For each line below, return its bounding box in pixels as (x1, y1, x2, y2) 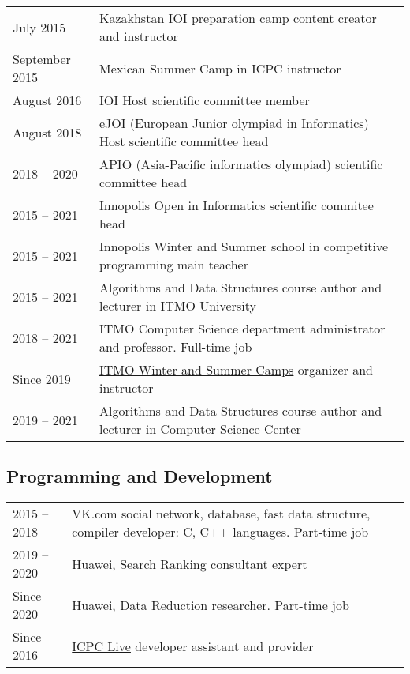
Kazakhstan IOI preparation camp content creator (99, 9, 377, 27)
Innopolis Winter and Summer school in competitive (99, 237, 389, 255)
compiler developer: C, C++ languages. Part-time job (72, 522, 369, 541)
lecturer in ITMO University (99, 296, 256, 314)
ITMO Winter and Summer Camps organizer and (99, 360, 373, 378)
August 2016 (13, 91, 82, 109)
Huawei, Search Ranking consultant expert (72, 554, 307, 573)
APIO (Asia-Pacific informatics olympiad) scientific (99, 155, 383, 173)
